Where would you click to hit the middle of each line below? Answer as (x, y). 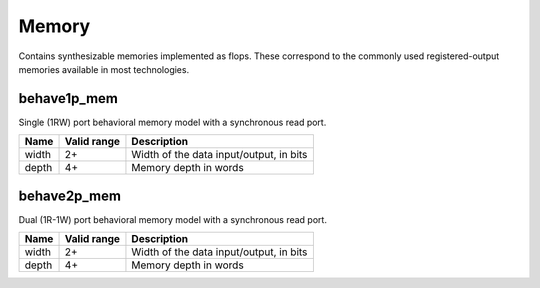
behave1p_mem (68, 98)
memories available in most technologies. (104, 69)
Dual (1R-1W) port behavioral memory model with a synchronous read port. (172, 219)
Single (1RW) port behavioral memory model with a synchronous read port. (172, 122)
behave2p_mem (70, 195)
